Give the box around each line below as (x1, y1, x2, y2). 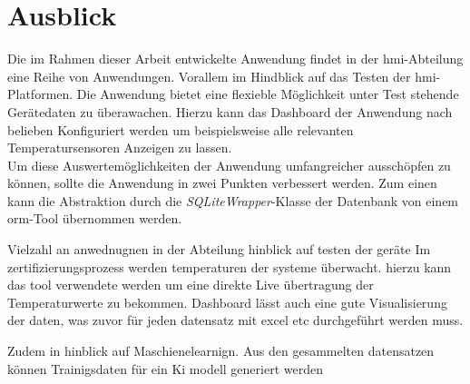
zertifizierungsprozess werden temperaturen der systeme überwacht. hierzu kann (7, 257, 452, 276)
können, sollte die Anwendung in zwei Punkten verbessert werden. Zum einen (7, 173, 437, 192)
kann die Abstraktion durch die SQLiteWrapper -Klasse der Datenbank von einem (7, 191, 459, 210)
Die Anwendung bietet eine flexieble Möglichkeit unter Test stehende (76, 84, 459, 103)
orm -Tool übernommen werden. (7, 209, 182, 228)
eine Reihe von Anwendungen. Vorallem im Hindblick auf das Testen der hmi (7, 66, 436, 85)
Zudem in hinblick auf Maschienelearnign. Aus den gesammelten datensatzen (7, 341, 435, 360)
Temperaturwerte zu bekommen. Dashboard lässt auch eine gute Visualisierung (7, 292, 447, 311)
